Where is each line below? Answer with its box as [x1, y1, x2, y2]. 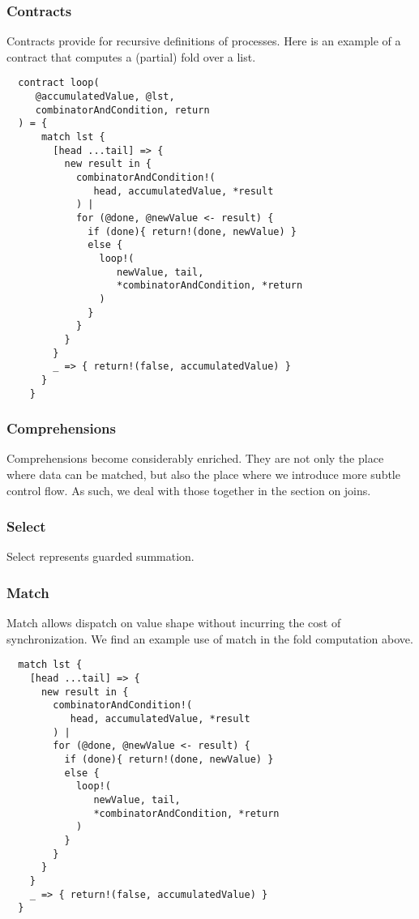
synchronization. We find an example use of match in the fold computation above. [6, 630, 413, 647]
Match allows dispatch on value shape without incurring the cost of [6, 614, 341, 631]
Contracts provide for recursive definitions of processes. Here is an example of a [6, 32, 401, 49]
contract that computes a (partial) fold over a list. [6, 48, 256, 65]
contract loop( [18, 77, 100, 89]
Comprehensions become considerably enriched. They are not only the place [6, 450, 384, 467]
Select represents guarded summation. [6, 548, 195, 565]
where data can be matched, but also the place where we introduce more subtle [6, 465, 400, 482]
